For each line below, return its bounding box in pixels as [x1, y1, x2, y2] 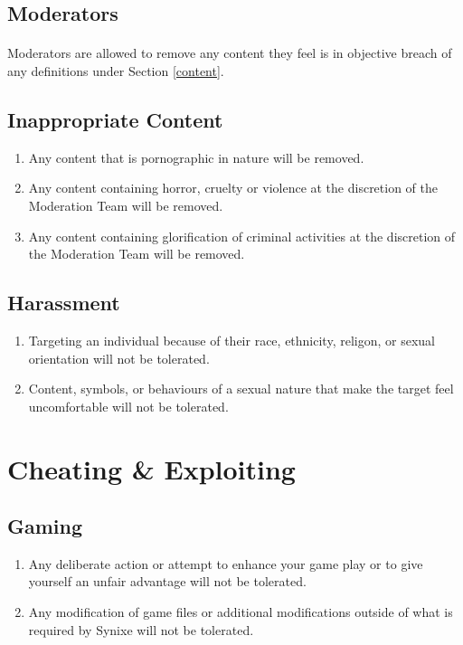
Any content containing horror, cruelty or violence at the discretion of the [28, 178, 439, 197]
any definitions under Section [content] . [7, 61, 224, 80]
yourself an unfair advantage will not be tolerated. [28, 572, 307, 591]
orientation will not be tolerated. [28, 348, 210, 367]
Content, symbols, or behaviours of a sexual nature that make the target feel [28, 379, 454, 398]
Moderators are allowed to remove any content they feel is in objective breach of [7, 43, 452, 62]
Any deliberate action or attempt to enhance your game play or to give [28, 554, 423, 573]
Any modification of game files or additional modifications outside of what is [28, 602, 453, 621]
